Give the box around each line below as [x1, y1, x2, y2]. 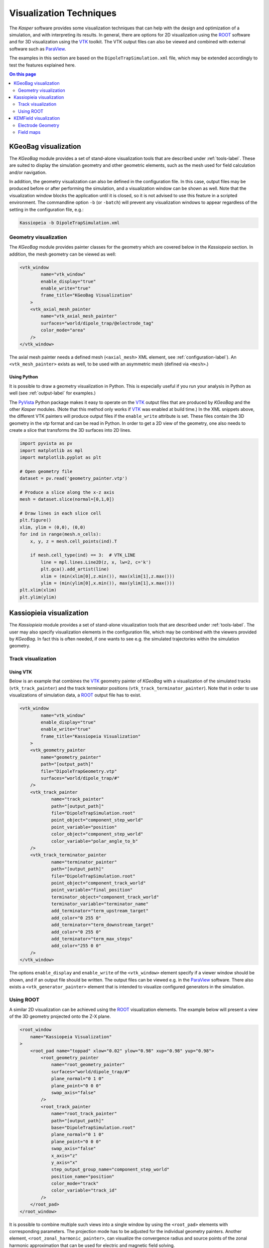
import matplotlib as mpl [19, 447, 83, 453]
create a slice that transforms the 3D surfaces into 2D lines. [9, 427, 132, 433]
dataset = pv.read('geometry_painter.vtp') [19, 476, 128, 481]
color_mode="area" [40, 327, 86, 333]
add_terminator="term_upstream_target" [51, 908, 149, 914]
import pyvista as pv [19, 441, 73, 446]
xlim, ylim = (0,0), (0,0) [19, 524, 86, 530]
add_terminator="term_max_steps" [51, 936, 133, 942]
